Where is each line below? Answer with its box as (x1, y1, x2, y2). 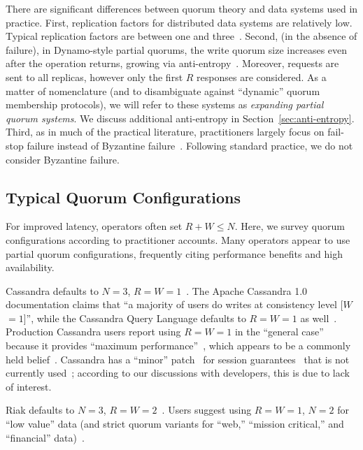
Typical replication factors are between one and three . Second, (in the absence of (6, 29, 357, 43)
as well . (300, 310, 337, 325)
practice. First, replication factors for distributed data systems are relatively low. (6, 15, 353, 29)
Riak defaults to (6, 402, 75, 417)
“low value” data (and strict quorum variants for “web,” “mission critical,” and (6, 416, 344, 431)
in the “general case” (234, 324, 324, 339)
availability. (6, 260, 55, 275)
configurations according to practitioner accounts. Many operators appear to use (6, 232, 350, 247)
